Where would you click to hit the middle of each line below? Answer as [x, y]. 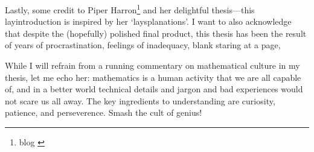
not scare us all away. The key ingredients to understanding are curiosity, [140, 100]
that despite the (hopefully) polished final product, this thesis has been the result [156, 33]
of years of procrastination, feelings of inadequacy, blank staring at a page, [143, 45]
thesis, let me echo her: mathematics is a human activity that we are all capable [153, 77]
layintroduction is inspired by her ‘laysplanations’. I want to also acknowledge [148, 21]
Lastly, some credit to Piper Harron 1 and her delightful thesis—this [130, 9]
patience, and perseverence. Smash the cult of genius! [104, 112]
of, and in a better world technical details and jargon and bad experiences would [154, 89]
